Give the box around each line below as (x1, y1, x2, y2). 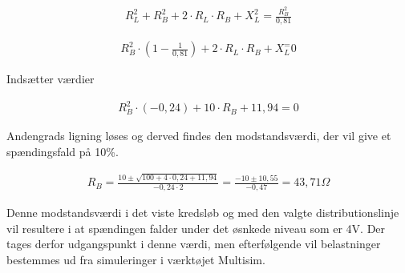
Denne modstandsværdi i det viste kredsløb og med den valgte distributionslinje (6, 204, 399, 221)
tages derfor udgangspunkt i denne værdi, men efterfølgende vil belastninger (6, 235, 381, 252)
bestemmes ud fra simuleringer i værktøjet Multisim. (6, 251, 265, 267)
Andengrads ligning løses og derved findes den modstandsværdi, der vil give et (6, 127, 391, 144)
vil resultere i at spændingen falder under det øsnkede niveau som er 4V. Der (6, 219, 386, 236)
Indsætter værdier (6, 70, 95, 87)
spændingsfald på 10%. (6, 143, 119, 159)
